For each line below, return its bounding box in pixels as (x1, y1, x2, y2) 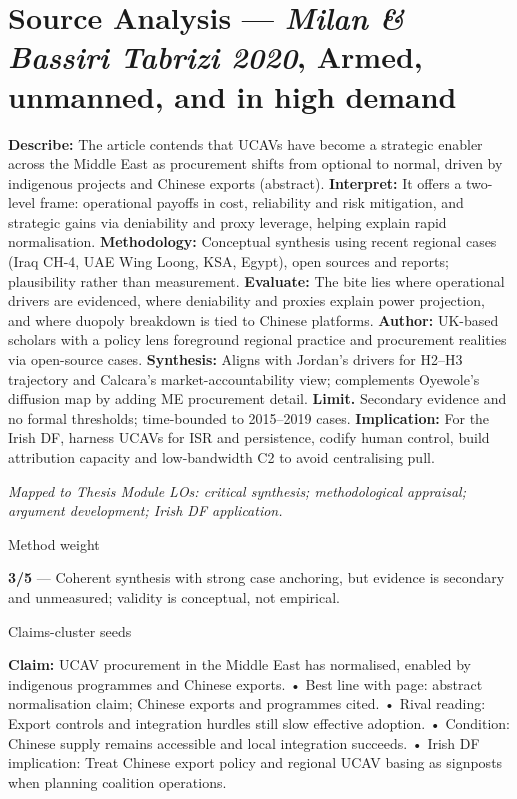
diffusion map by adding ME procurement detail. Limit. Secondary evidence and (8, 388, 507, 409)
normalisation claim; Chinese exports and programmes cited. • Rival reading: (8, 693, 486, 714)
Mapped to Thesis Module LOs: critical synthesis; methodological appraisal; (8, 480, 466, 501)
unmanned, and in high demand (8, 75, 457, 116)
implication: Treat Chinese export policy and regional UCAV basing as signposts (8, 752, 503, 773)
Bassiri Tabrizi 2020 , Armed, (8, 36, 423, 78)
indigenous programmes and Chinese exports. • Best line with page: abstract (8, 673, 483, 694)
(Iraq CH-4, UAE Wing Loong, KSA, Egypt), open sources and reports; (8, 251, 449, 272)
